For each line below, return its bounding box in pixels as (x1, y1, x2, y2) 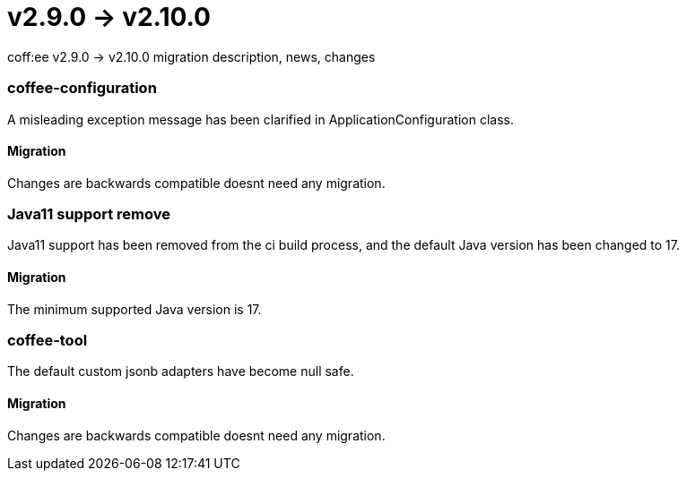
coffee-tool (7, 331, 88, 350)
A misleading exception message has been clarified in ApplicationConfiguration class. (7, 111, 514, 127)
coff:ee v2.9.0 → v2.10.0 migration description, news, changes (7, 48, 376, 64)
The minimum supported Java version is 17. (7, 301, 262, 317)
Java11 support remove (7, 205, 171, 224)
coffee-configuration (7, 79, 157, 98)
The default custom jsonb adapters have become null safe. (7, 363, 354, 380)
